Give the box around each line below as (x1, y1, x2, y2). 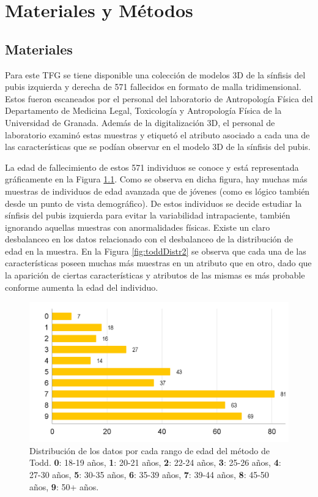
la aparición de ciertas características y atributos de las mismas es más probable (5, 269, 305, 282)
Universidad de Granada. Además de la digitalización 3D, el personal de (5, 116, 275, 129)
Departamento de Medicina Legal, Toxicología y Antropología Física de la (5, 104, 282, 117)
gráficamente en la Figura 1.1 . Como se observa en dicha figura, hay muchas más (5, 173, 308, 185)
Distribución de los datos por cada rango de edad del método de (29, 444, 270, 457)
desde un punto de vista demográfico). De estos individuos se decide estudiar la (5, 196, 302, 209)
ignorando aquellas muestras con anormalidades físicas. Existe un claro (5, 220, 270, 233)
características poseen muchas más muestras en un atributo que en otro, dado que (5, 256, 312, 269)
